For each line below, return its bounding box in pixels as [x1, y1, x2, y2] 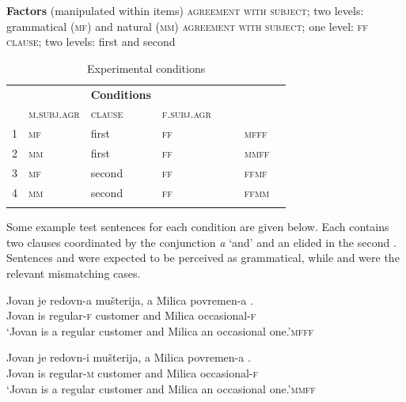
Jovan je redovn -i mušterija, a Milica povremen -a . [6, 349, 251, 366]
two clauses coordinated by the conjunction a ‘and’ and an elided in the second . [6, 233, 397, 250]
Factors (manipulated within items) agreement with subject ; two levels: [6, 2, 364, 18]
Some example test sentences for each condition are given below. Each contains [6, 218, 389, 235]
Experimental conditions [86, 59, 206, 76]
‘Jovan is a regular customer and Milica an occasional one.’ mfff [6, 322, 314, 339]
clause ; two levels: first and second [6, 33, 176, 50]
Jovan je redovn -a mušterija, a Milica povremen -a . [6, 291, 253, 308]
